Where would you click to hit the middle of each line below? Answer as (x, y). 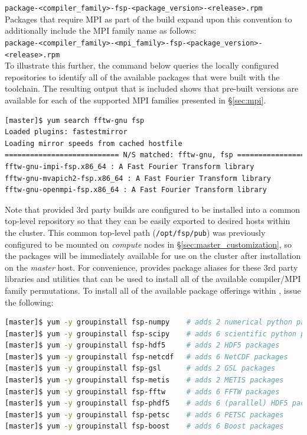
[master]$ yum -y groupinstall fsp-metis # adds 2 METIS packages (144, 380)
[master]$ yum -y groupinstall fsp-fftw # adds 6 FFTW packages (142, 392)
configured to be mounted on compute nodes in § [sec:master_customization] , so (148, 244)
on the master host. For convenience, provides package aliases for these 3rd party (151, 267)
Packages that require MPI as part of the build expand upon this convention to (148, 19)
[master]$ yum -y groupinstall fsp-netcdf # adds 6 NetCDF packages (146, 357)
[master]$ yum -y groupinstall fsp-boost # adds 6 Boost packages (144, 426)
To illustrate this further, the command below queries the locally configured (142, 65)
